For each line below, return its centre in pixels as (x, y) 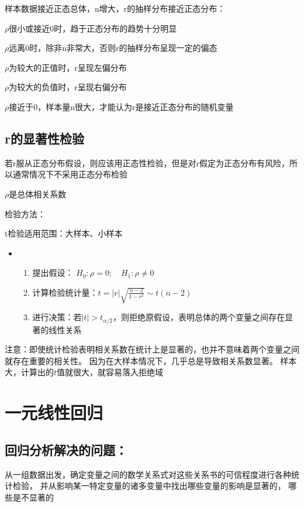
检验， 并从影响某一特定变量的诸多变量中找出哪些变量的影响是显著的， (149, 486)
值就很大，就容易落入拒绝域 (110, 372)
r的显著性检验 (44, 138)
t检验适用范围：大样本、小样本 (64, 233)
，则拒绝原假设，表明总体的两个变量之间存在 (199, 317)
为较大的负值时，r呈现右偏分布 (68, 87)
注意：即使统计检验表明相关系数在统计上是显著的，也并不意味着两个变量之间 (152, 349)
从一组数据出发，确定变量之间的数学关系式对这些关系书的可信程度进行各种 (148, 474)
